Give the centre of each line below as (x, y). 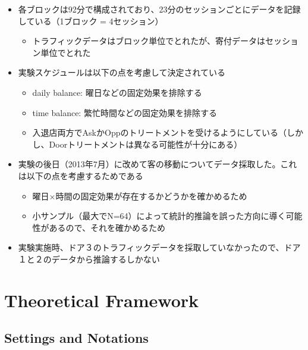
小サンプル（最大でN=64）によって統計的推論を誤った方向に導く (159, 216)
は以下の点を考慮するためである (81, 175)
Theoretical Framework (102, 300)
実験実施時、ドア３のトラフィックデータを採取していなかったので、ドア (159, 247)
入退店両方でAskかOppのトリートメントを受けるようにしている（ (160, 132)
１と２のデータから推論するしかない (89, 259)
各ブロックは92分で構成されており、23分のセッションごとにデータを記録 (159, 9)
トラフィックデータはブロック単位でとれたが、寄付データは (149, 41)
